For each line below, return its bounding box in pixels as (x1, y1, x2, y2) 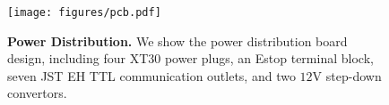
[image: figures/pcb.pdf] (7, 6, 161, 19)
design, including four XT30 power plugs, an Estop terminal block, (7, 49, 374, 68)
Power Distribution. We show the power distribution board (7, 31, 348, 50)
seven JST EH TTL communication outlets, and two (7, 66, 296, 85)
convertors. (7, 84, 67, 102)
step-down (325, 66, 382, 85)
